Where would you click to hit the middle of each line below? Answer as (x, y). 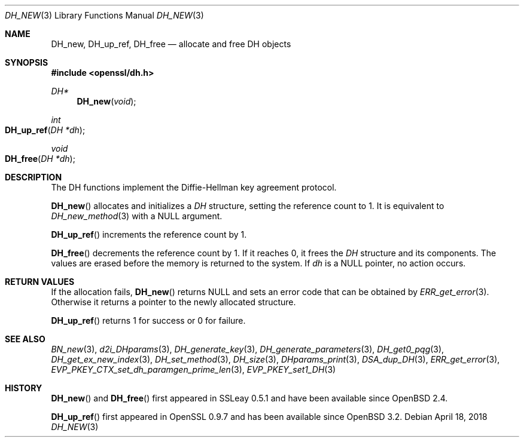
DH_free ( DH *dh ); (40, 159)
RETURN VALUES (40, 282)
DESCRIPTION (33, 177)
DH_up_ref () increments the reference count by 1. (149, 234)
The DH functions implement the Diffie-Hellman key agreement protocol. (194, 187)
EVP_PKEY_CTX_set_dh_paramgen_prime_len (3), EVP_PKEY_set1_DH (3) (194, 369)
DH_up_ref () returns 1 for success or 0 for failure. (148, 320)
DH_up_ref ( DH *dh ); (45, 130)
